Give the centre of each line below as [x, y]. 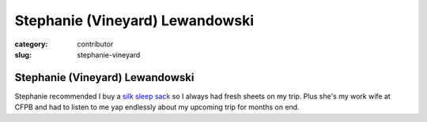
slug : [23, 54]
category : [31, 44]
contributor [95, 44]
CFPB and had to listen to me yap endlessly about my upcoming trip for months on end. [157, 107]
